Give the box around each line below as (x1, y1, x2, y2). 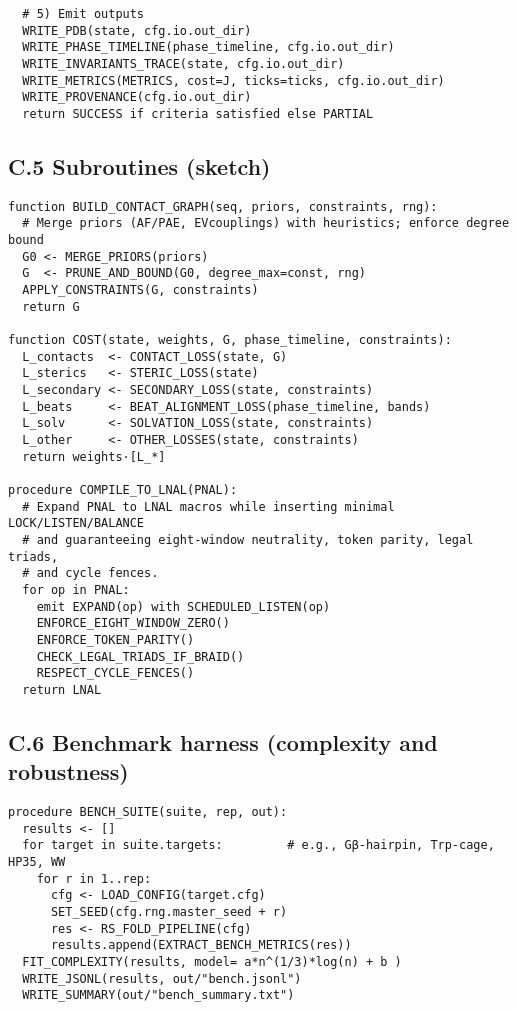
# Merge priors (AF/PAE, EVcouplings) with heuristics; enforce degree (22, 216, 510, 231)
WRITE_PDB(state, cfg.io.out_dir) (22, 23, 252, 38)
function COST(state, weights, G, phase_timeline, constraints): (8, 333, 452, 348)
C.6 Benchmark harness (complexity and (8, 726, 438, 757)
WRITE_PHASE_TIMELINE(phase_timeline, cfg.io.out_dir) (22, 40, 395, 55)
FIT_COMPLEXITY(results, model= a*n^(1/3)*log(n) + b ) (22, 954, 402, 969)
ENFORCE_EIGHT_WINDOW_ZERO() (36, 616, 230, 631)
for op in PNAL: (22, 582, 130, 597)
